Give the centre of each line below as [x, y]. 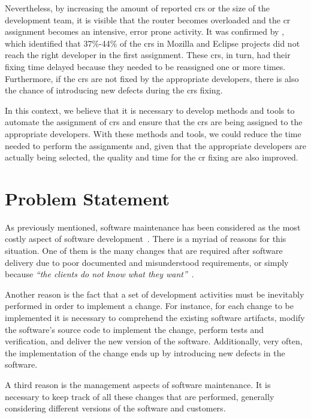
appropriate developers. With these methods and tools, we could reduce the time [153, 133]
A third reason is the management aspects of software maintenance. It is [138, 384]
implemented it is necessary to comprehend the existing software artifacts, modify [155, 317]
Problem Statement [87, 198]
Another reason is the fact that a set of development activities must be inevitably [155, 294]
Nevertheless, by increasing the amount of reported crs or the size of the [137, 8]
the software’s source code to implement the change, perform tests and [135, 329]
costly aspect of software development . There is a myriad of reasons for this [146, 239]
